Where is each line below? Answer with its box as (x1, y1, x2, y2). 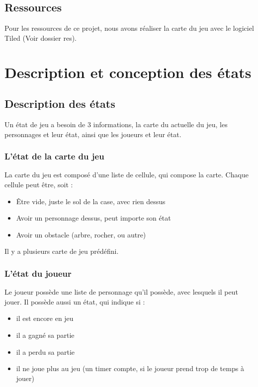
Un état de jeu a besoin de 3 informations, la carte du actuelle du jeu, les (4, 119, 228, 129)
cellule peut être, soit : (4, 179, 73, 189)
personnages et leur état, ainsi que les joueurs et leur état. (4, 129, 181, 139)
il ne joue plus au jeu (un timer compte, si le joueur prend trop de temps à (16, 363, 244, 374)
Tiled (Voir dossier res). (4, 32, 77, 43)
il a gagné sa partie (16, 329, 75, 340)
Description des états (4, 96, 115, 111)
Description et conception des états (4, 62, 252, 82)
